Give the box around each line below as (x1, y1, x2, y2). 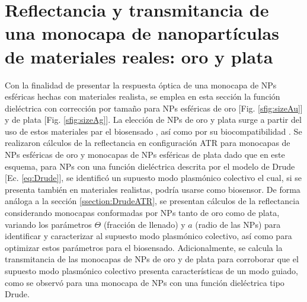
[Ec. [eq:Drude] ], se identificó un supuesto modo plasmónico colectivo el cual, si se (5, 171, 302, 184)
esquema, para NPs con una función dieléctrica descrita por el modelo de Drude (5, 160, 295, 172)
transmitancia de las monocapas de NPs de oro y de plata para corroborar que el (5, 253, 299, 265)
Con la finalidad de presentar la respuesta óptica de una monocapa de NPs (5, 78, 277, 91)
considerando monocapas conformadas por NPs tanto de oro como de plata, (5, 206, 280, 219)
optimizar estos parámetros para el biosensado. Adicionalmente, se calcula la (5, 241, 283, 253)
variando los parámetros (5, 218, 92, 230)
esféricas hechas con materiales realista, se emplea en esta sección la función (5, 90, 280, 103)
